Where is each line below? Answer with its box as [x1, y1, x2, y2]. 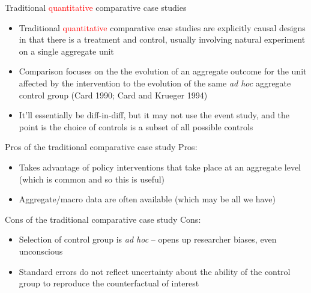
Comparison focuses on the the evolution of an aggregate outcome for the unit [19, 65, 307, 77]
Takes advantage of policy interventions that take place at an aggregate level [19, 160, 301, 173]
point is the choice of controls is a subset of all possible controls [19, 120, 253, 133]
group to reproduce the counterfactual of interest [19, 277, 199, 289]
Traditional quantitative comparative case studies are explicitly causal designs [19, 21, 306, 34]
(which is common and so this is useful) [19, 172, 165, 185]
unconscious [19, 244, 63, 257]
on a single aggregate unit [19, 44, 114, 57]
